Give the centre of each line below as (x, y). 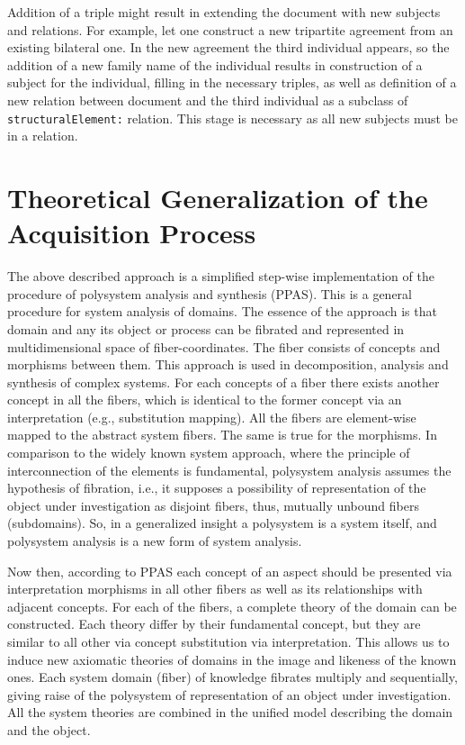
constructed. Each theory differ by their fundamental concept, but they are (214, 624)
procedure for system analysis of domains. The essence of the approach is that (222, 311)
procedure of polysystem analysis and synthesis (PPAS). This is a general (210, 293)
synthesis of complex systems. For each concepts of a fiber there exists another (224, 382)
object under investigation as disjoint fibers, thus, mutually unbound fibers (213, 505)
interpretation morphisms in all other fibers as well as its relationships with (215, 589)
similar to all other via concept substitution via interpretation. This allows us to (228, 641)
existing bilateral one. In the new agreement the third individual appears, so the (228, 47)
